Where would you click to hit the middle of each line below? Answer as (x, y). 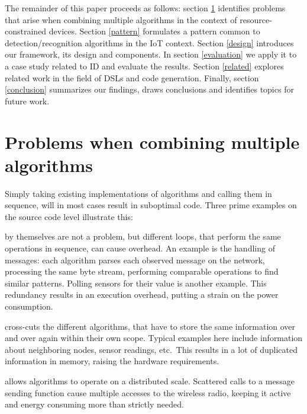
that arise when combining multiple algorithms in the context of (121, 19)
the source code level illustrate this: (69, 216)
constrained (26, 31)
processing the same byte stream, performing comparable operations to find (142, 271)
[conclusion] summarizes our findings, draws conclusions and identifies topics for (149, 89)
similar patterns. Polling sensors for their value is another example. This (136, 283)
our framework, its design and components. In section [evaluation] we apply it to (151, 54)
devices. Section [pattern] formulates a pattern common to (154, 31)
